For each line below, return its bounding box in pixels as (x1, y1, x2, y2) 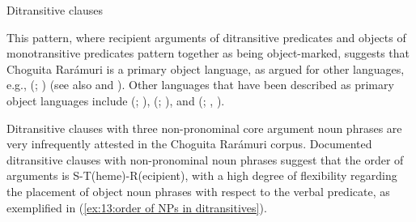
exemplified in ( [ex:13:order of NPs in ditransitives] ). (6, 199, 267, 216)
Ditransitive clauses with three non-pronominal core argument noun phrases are (6, 119, 402, 136)
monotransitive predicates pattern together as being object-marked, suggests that (6, 45, 410, 62)
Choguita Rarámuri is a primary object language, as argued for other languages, (6, 60, 405, 77)
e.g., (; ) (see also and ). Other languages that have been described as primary (6, 76, 394, 93)
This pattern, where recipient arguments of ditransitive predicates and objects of (6, 28, 406, 45)
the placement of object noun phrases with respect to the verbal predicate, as (6, 182, 390, 199)
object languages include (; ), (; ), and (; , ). (6, 92, 225, 109)
